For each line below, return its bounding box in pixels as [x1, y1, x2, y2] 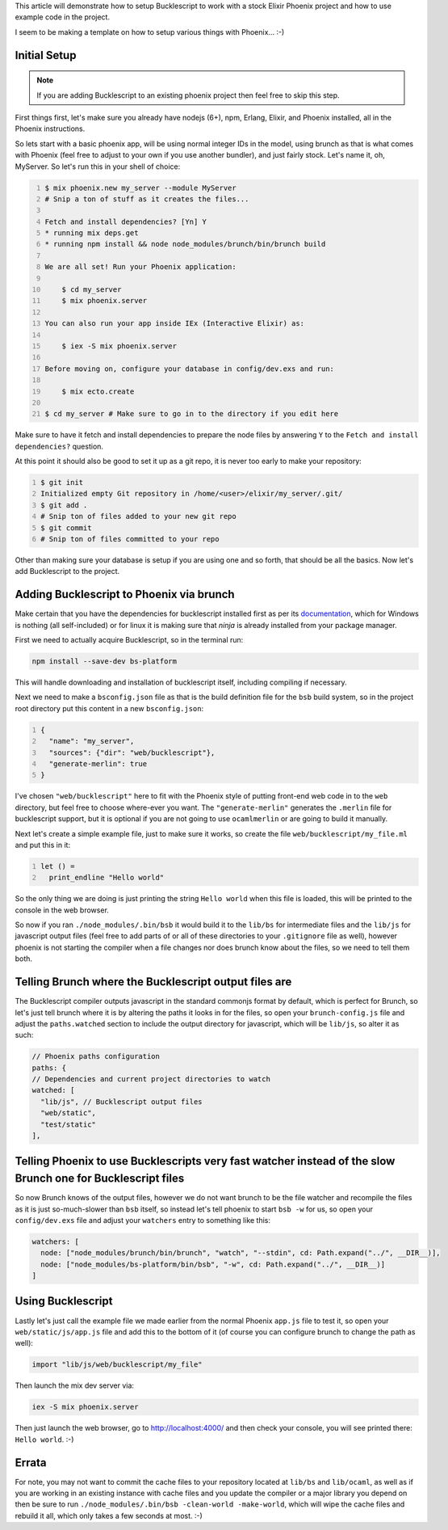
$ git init [40, 478, 84, 487]
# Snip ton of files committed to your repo [40, 534, 220, 544]
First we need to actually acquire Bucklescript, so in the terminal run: [15, 635, 244, 645]
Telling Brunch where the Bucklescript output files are [15, 975, 292, 989]
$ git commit [40, 523, 92, 533]
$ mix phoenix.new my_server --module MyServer [44, 183, 237, 192]
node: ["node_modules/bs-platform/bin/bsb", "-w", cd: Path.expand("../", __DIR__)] [40, 1259, 386, 1269]
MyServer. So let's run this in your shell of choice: [15, 162, 181, 171]
